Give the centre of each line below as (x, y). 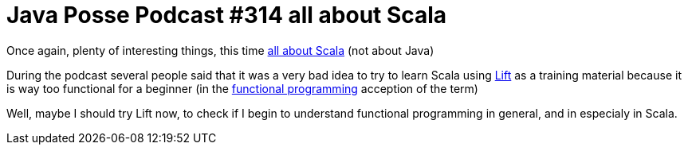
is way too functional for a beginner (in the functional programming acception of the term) (242, 88)
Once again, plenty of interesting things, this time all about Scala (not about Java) (220, 50)
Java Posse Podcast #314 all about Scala (227, 15)
